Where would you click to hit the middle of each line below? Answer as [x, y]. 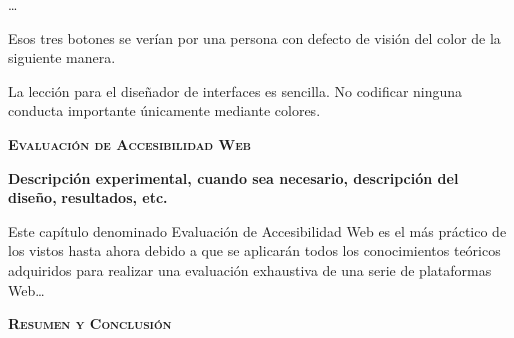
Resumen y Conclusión [90, 323]
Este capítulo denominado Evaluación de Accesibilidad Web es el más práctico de [257, 230]
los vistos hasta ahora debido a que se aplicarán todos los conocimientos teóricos [254, 250]
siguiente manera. [62, 57]
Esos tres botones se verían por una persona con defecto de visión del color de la [254, 37]
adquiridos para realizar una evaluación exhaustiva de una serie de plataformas [250, 269]
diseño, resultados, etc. [88, 197]
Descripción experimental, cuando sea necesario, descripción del [233, 177]
